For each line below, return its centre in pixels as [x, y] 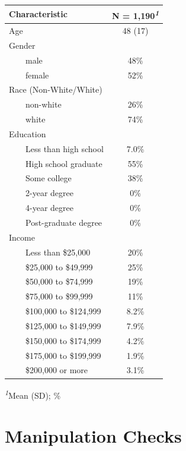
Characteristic [38, 14]
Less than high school [64, 148]
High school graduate [64, 163]
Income [22, 237]
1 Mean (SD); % [33, 394]
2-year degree [49, 193]
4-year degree [49, 208]
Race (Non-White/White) [56, 89]
